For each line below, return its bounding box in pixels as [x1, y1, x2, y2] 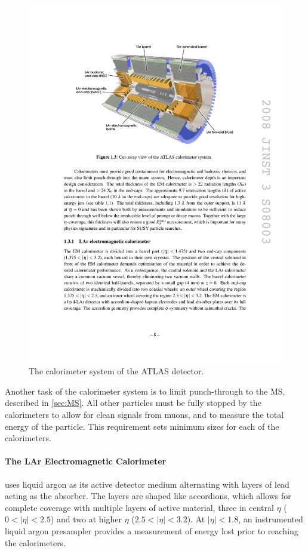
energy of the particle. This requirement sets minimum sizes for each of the [5, 420, 279, 432]
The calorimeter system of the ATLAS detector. [29, 365, 204, 377]
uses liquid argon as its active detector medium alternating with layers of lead [5, 478, 289, 490]
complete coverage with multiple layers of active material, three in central [5, 501, 274, 513]
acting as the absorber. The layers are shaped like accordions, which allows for [5, 490, 291, 502]
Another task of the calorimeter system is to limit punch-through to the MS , [5, 384, 285, 397]
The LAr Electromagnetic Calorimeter [5, 455, 167, 467]
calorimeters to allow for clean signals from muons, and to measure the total [5, 408, 284, 421]
